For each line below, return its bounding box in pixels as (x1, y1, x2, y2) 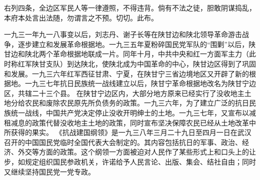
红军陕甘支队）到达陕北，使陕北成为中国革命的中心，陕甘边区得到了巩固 (17, 58, 256, 68)
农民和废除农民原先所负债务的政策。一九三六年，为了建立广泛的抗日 (24, 97, 249, 108)
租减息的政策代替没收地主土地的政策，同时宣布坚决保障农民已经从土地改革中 (4, 117, 256, 127)
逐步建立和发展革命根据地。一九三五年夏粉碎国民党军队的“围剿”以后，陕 (17, 38, 256, 49)
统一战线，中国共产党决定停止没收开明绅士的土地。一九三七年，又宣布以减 (10, 107, 256, 117)
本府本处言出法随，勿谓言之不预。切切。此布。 (4, 12, 158, 22)
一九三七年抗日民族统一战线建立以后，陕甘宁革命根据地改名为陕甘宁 (24, 78, 249, 88)
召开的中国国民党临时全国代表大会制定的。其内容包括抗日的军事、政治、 (4, 136, 242, 147)
